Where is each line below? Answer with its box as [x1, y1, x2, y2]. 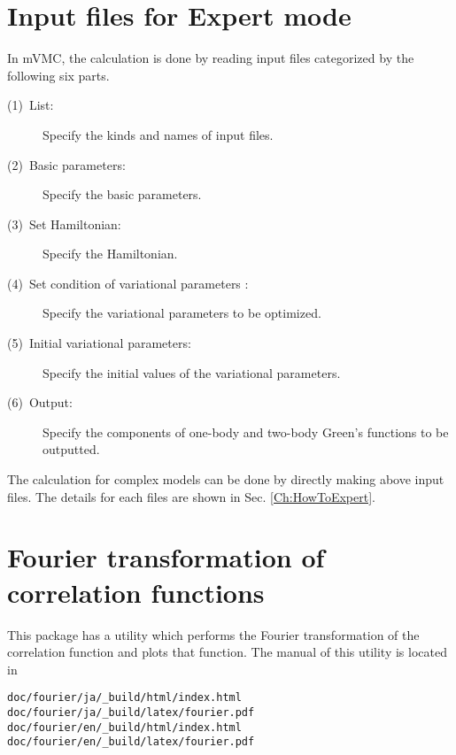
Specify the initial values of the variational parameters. [43, 363, 341, 381]
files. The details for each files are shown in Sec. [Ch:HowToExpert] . [7, 487, 375, 505]
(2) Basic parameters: [7, 155, 126, 173]
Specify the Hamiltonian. [43, 244, 178, 263]
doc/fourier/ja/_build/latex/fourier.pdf [7, 705, 255, 719]
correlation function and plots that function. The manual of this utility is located [7, 643, 447, 661]
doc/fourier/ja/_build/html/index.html [7, 691, 242, 705]
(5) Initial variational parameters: [7, 334, 191, 352]
